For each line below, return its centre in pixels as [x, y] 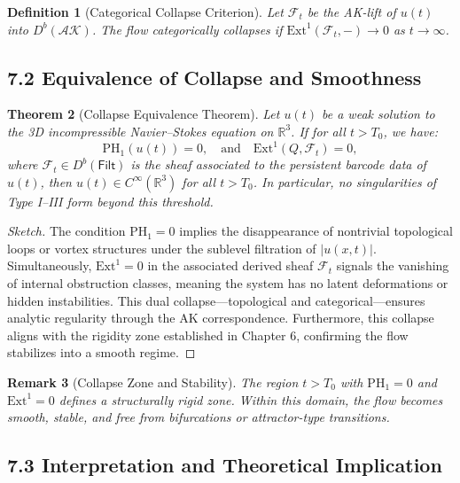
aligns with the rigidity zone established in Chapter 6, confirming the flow [208, 335]
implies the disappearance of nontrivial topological [316, 231]
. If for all [318, 131]
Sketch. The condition [66, 231]
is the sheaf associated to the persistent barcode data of [278, 164]
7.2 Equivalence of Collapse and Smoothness [214, 77]
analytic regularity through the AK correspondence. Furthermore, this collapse [221, 318]
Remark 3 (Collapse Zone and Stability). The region [153, 382]
